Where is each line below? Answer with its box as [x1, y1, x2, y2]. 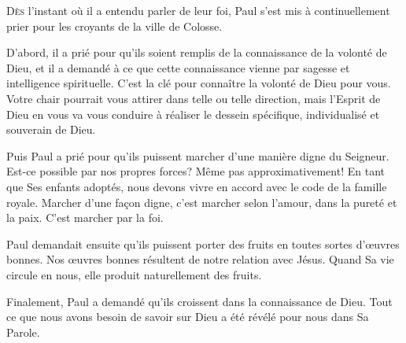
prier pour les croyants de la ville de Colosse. [6, 17, 223, 34]
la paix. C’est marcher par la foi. [6, 209, 164, 226]
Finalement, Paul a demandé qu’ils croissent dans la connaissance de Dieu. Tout [6, 293, 393, 309]
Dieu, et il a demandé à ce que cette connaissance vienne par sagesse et [6, 59, 350, 76]
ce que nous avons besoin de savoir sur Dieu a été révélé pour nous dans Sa [6, 308, 369, 325]
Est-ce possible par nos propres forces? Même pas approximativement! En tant [6, 163, 385, 179]
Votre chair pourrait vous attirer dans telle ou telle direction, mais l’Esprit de [6, 90, 381, 106]
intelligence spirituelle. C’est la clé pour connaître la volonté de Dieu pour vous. [6, 75, 391, 91]
